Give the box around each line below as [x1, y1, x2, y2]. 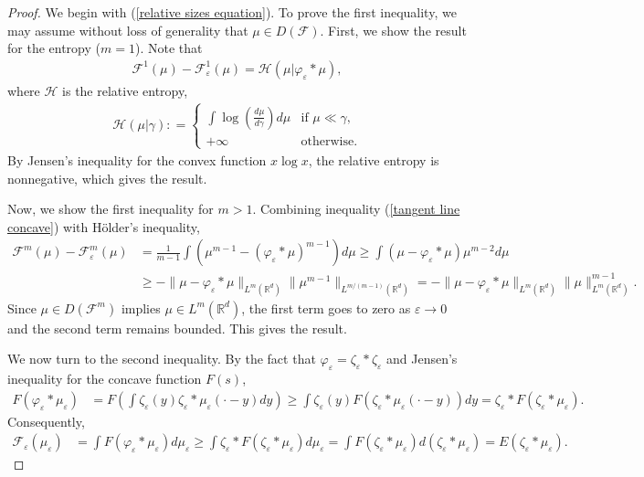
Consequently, [7, 411, 85, 430]
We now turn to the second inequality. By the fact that [7, 349, 316, 368]
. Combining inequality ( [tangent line [252, 199, 460, 218]
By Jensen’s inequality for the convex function [7, 151, 267, 169]
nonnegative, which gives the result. [7, 168, 207, 187]
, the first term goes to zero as [241, 298, 411, 317]
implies [121, 298, 161, 317]
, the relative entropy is [308, 151, 439, 169]
